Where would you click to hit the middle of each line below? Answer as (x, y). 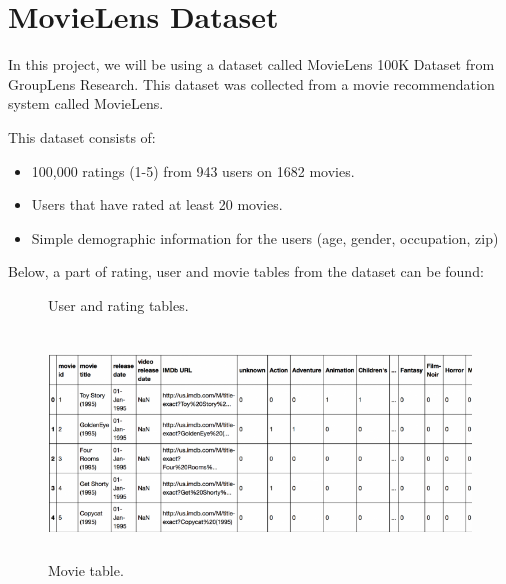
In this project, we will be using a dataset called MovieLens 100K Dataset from (251, 64)
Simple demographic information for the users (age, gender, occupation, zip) (265, 237)
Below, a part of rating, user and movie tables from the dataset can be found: (246, 271)
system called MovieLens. (86, 103)
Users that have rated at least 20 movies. (157, 204)
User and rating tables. (118, 304)
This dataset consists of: (82, 136)
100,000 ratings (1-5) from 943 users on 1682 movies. (193, 170)
